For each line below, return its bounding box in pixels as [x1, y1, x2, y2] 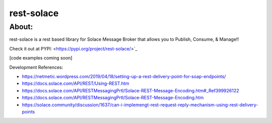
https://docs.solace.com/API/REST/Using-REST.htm [22, 81, 129, 87]
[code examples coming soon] [9, 55, 73, 61]
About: [9, 22, 33, 31]
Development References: [9, 64, 63, 70]
